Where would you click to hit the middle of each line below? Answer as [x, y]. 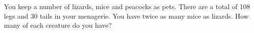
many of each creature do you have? [58, 25]
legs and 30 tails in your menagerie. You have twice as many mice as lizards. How [126, 16]
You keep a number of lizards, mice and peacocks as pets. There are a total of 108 [127, 6]
